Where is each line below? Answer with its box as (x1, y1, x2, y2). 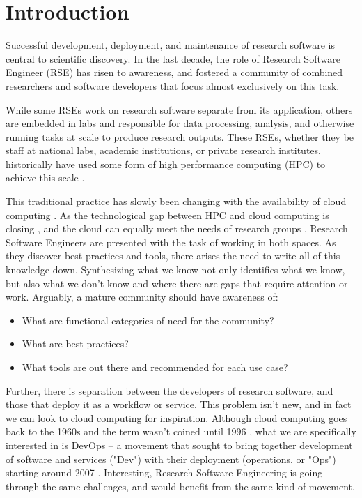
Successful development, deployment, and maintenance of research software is (6, 38, 335, 52)
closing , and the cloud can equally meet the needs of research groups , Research (6, 221, 348, 236)
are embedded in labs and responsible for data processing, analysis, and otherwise (6, 116, 354, 130)
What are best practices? (22, 336, 129, 351)
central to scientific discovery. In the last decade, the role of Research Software (6, 51, 340, 66)
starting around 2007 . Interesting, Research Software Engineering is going (6, 465, 323, 480)
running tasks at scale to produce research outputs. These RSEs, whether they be (6, 129, 354, 144)
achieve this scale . (6, 170, 85, 185)
